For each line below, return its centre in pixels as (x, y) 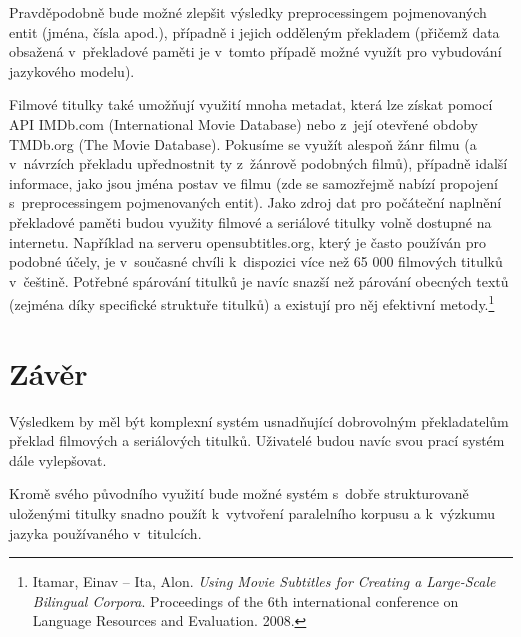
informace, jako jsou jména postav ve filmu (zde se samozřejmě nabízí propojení (253, 182)
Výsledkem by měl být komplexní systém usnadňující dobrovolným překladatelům (259, 420)
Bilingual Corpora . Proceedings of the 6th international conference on (245, 600)
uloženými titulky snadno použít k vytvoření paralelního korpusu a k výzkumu (252, 513)
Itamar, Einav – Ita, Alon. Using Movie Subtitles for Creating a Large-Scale (264, 581)
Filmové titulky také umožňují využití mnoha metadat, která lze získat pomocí (251, 104)
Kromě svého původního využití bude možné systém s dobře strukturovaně (239, 493)
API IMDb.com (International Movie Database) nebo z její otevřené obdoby (243, 123)
